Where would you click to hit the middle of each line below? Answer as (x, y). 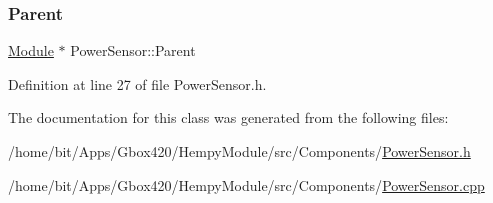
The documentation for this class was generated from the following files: (228, 117)
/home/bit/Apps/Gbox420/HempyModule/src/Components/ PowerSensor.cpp (246, 184)
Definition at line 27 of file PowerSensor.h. (137, 83)
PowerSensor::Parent (133, 50)
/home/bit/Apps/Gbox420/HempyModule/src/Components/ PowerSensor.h (239, 151)
